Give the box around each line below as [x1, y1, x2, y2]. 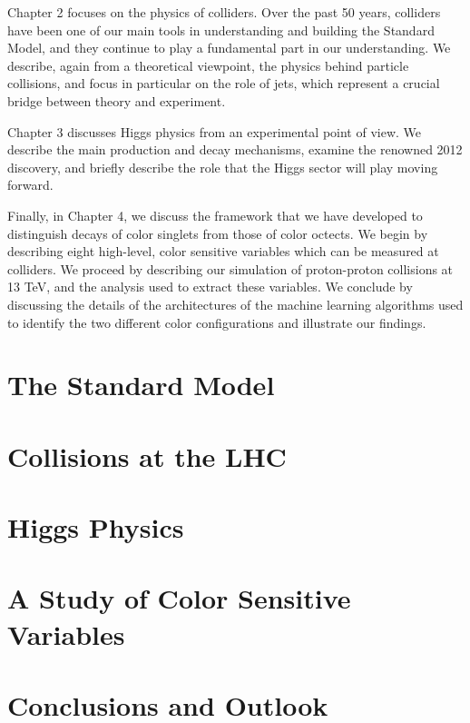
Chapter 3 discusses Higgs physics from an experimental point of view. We [7, 122, 422, 141]
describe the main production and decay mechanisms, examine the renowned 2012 [7, 140, 463, 159]
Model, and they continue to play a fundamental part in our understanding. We [7, 38, 451, 57]
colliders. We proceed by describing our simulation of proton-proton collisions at [7, 259, 454, 278]
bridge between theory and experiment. [7, 91, 226, 110]
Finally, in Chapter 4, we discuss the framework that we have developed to [7, 205, 423, 224]
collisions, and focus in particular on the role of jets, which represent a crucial [7, 74, 440, 93]
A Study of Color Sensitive [7, 579, 351, 617]
